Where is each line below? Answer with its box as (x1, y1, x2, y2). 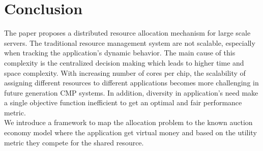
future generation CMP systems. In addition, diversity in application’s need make (4, 87, 258, 98)
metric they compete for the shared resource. (4, 137, 144, 147)
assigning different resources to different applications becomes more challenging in (4, 77, 259, 88)
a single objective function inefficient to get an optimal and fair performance (4, 97, 242, 108)
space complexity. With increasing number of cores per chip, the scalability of (4, 67, 246, 78)
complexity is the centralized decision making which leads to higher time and (4, 57, 244, 68)
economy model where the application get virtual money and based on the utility (4, 127, 257, 138)
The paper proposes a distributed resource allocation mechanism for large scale (4, 27, 251, 38)
